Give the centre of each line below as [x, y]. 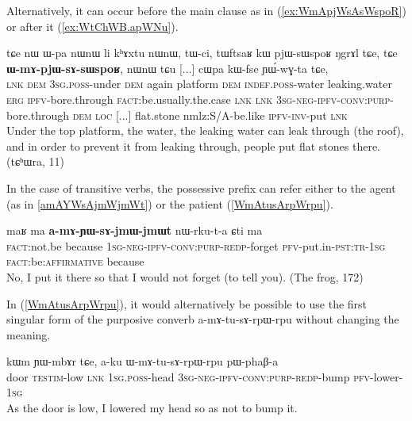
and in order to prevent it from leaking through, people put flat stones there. [193, 145]
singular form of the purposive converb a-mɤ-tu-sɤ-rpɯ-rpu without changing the [203, 319]
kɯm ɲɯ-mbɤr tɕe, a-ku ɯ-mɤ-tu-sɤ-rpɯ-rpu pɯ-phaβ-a [142, 361]
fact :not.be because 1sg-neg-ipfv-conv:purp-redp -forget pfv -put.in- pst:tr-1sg [196, 245]
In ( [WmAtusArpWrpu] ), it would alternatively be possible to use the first [187, 303]
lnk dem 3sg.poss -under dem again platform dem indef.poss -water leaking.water [199, 84]
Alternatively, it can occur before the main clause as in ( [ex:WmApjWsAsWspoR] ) [206, 10]
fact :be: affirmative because [75, 261]
